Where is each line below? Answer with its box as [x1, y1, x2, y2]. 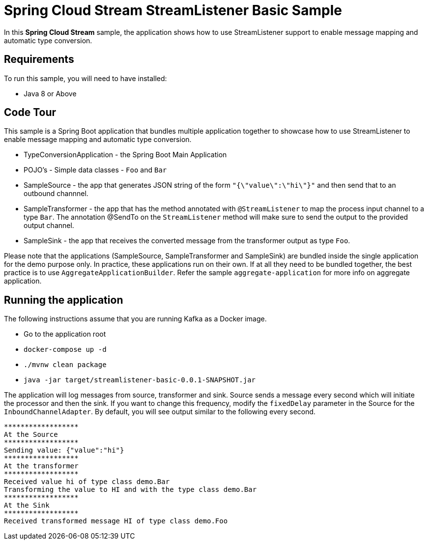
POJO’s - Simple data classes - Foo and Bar [24, 166, 167, 174]
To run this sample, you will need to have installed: [4, 74, 167, 83]
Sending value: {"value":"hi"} [4, 446, 124, 455]
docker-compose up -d [24, 345, 107, 354]
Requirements [4, 53, 74, 66]
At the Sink [4, 501, 50, 510]
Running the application [4, 293, 123, 306]
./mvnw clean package [24, 361, 107, 369]
